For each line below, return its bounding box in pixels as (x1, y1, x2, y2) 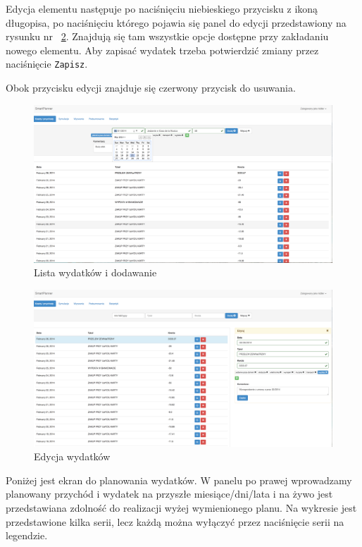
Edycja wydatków (34, 449, 111, 464)
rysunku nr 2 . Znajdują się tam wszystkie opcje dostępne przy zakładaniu (6, 29, 329, 44)
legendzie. (6, 528, 48, 543)
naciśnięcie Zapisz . (6, 56, 88, 71)
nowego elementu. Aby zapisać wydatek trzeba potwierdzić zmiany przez (6, 42, 319, 57)
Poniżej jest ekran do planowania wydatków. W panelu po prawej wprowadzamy (6, 472, 352, 487)
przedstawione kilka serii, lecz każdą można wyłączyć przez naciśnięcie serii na (6, 514, 344, 529)
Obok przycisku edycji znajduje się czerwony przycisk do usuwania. (6, 80, 296, 95)
